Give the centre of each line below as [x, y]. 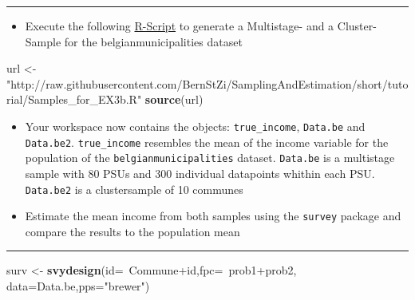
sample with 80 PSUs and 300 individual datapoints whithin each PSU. [200, 173]
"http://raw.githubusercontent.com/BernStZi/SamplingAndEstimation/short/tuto [207, 83]
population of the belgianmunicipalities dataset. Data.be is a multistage [210, 158]
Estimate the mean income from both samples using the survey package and [213, 216]
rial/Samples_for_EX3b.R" [74, 99]
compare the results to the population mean [132, 231]
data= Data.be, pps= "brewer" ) [78, 286]
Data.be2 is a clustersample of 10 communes [134, 189]
